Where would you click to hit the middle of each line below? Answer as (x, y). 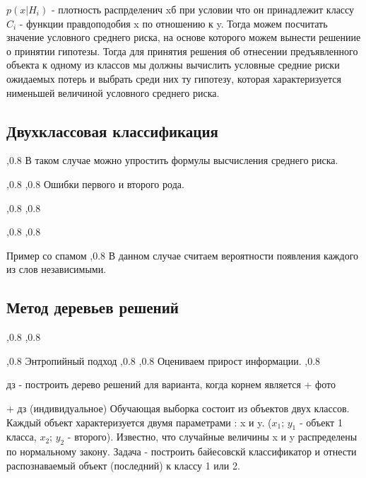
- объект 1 (321, 422)
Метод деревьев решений (93, 307)
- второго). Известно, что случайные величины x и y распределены (212, 437)
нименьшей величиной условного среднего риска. (113, 92)
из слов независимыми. (57, 269)
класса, (22, 437)
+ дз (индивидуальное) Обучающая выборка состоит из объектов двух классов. (178, 408)
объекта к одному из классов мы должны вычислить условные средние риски (173, 65)
